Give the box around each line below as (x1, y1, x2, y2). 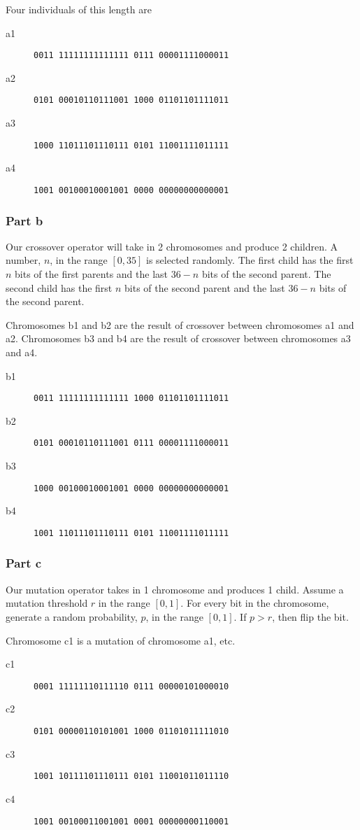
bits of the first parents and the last (15, 267, 168, 281)
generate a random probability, (6, 609, 138, 624)
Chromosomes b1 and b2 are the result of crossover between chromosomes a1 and (6, 317, 354, 332)
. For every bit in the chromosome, (180, 596, 329, 610)
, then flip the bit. (272, 609, 349, 624)
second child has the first (6, 280, 113, 295)
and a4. (6, 344, 38, 359)
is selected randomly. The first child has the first (146, 253, 354, 267)
